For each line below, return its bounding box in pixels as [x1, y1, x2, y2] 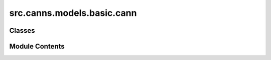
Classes [9, 26, 35, 35]
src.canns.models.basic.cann [9, 7, 137, 18]
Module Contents [9, 42, 65, 51]
